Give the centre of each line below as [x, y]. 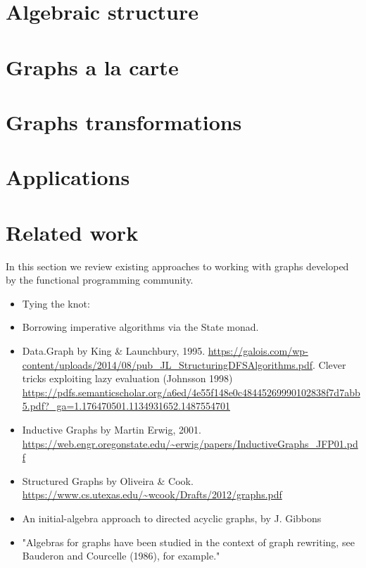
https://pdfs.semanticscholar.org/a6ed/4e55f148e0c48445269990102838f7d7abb [191, 392]
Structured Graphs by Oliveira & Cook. [108, 480]
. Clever [329, 364]
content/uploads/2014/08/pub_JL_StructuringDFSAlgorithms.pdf [168, 364]
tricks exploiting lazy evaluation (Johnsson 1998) [127, 378]
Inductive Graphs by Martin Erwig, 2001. [112, 429]
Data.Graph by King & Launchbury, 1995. [114, 351]
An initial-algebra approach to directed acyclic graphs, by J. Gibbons [172, 518]
